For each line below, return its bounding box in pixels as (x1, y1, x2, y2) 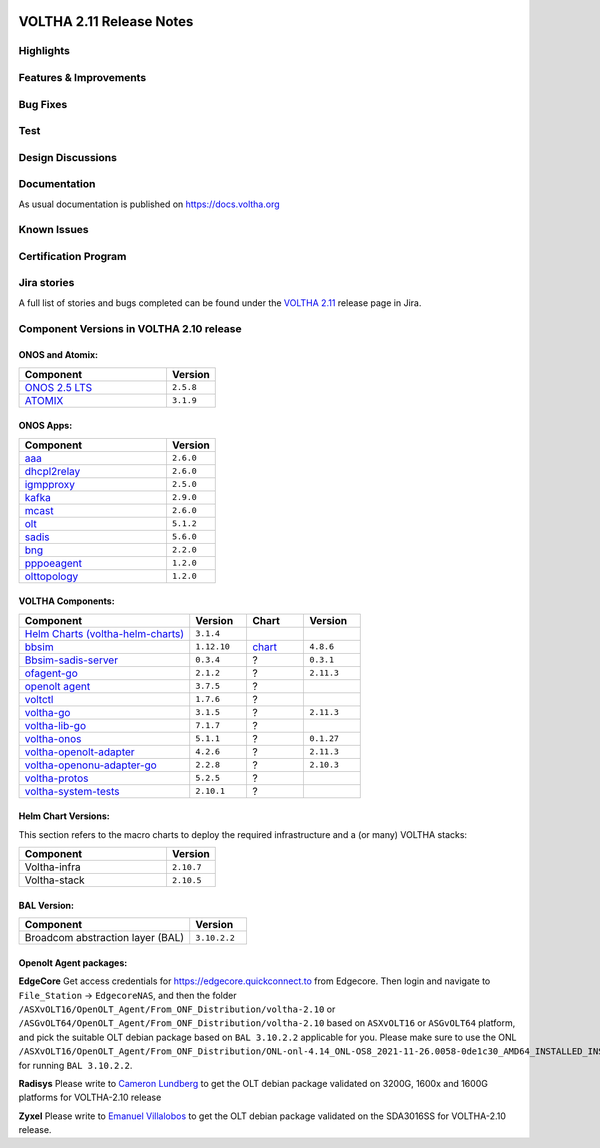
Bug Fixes (18, 97, 68, 111)
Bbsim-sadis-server (24, 653, 119, 667)
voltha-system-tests (24, 784, 120, 798)
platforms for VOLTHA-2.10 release (18, 1091, 162, 1104)
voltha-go (24, 705, 71, 719)
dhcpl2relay (24, 464, 81, 478)
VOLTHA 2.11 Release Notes (18, 13, 194, 30)
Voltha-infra (24, 860, 81, 874)
